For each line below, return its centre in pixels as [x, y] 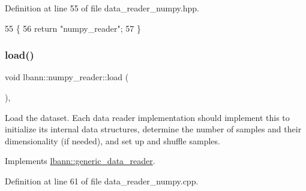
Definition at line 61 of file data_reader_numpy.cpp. [102, 181]
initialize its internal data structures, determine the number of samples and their [153, 129]
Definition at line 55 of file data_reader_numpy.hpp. [102, 8]
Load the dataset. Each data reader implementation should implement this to [147, 117]
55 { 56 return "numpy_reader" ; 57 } [73, 28]
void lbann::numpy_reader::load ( [67, 77]
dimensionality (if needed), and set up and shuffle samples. [112, 140]
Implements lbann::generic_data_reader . [80, 161]
